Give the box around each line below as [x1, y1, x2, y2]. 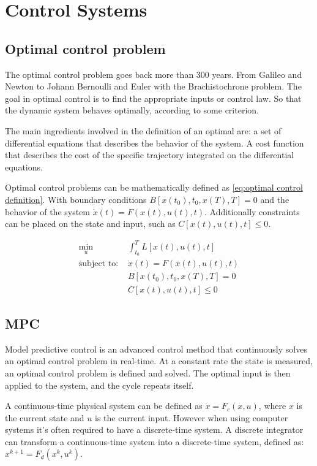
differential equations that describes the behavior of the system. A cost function [5, 136, 304, 149]
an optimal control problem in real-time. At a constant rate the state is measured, [5, 354, 313, 367]
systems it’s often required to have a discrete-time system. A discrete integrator [5, 423, 304, 436]
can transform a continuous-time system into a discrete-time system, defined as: [5, 435, 304, 448]
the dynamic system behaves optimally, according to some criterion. [5, 104, 259, 116]
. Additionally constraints [204, 205, 300, 218]
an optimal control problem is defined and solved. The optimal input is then [5, 366, 291, 379]
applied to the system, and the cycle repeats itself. [5, 378, 194, 391]
